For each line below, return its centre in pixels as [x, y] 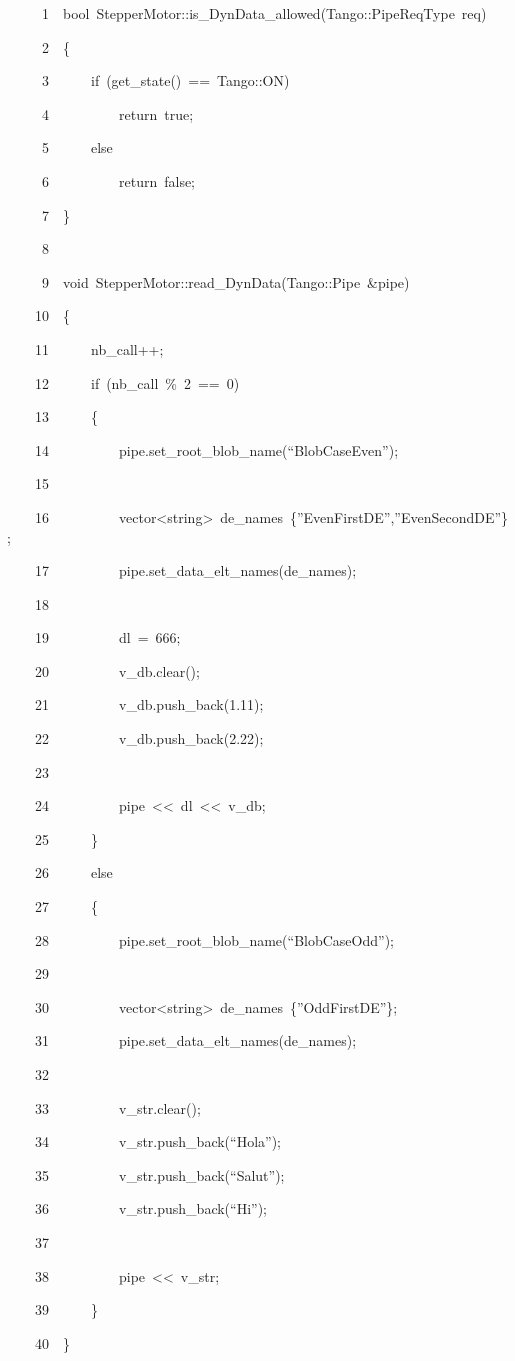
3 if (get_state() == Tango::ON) [165, 80]
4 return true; [117, 113]
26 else [73, 872]
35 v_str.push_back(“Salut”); [159, 1174]
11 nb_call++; [99, 348]
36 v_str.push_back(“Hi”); [150, 1208]
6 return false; [118, 180]
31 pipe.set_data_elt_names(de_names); [195, 1040]
